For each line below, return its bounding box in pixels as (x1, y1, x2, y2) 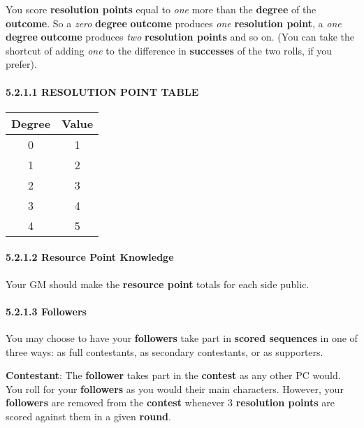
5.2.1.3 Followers (6, 304, 87, 318)
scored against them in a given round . (6, 408, 171, 423)
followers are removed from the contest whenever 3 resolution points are (6, 395, 335, 410)
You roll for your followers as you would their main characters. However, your (6, 381, 344, 396)
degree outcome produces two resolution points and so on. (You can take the (6, 29, 355, 44)
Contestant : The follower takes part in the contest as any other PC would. (6, 368, 341, 383)
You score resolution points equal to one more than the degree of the (6, 2, 316, 16)
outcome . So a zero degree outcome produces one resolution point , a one (6, 15, 342, 30)
